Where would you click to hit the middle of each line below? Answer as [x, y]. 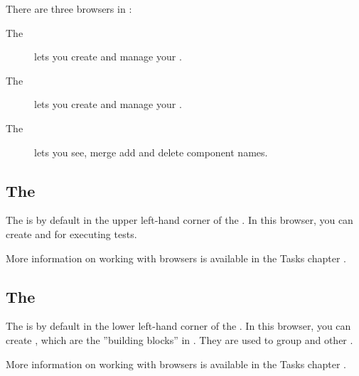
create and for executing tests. [71, 233]
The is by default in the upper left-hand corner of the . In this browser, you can [179, 220]
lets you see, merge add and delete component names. [151, 152]
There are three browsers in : [69, 9]
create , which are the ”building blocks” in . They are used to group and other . [179, 339]
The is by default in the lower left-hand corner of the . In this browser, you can [178, 326]
